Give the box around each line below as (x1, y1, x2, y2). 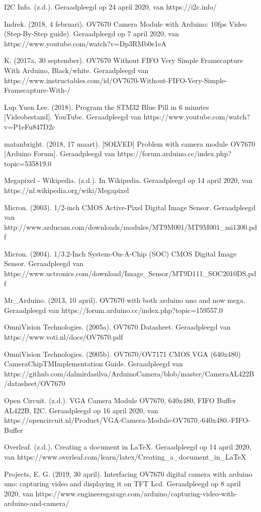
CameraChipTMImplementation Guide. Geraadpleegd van (4, 358, 183, 369)
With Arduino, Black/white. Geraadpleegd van (4, 65, 149, 75)
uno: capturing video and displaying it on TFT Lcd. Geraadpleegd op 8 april (4, 478, 241, 489)
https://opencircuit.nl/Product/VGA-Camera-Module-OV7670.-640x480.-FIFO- (4, 415, 250, 425)
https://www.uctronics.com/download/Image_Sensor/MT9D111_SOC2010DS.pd (4, 268, 256, 279)
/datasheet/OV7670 (4, 378, 65, 389)
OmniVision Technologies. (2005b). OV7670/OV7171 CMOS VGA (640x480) (4, 348, 241, 359)
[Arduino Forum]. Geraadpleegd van (4, 148, 115, 159)
